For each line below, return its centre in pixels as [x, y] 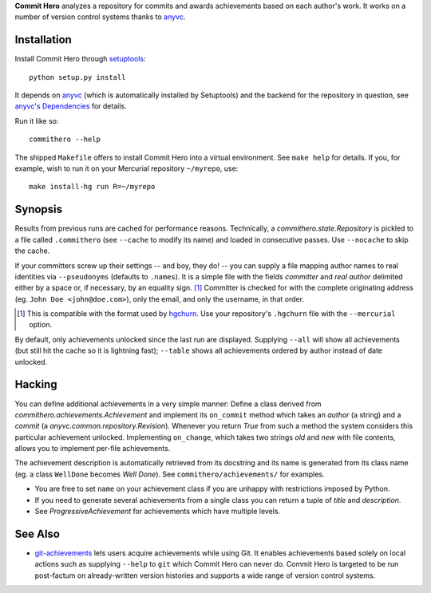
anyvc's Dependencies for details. [71, 106]
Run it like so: [37, 121]
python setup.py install [77, 77]
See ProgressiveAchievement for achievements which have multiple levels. [158, 512]
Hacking [36, 384]
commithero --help [65, 139]
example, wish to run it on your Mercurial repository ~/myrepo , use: [127, 168]
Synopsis [39, 210]
